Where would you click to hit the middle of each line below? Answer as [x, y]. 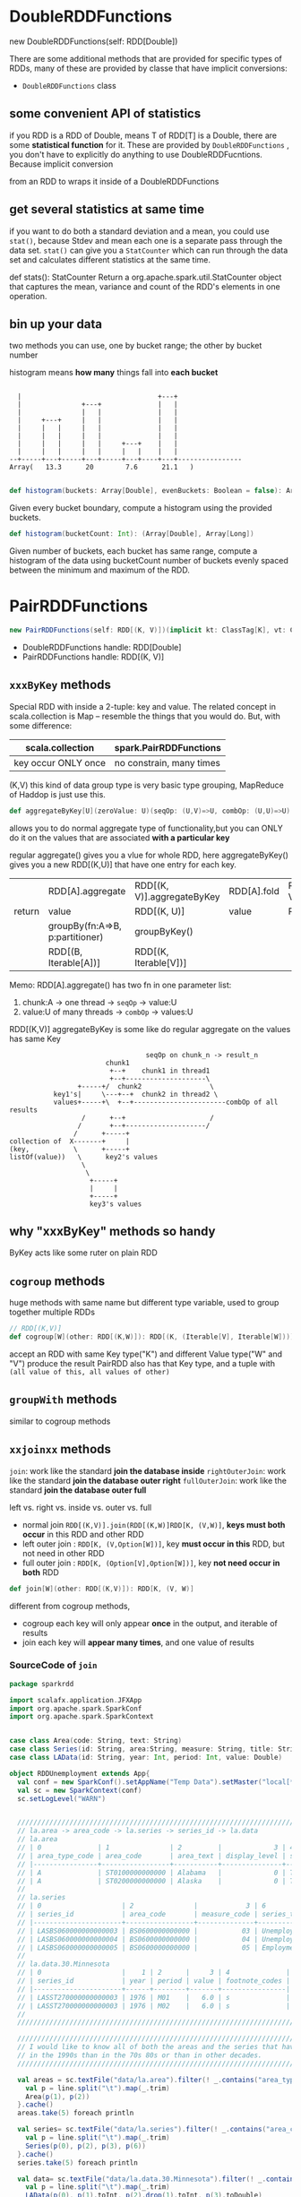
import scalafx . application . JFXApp [76, 1700]
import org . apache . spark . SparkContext [82, 1717]
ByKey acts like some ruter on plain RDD [84, 1253]
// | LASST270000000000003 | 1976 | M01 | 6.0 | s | [154, 1997]
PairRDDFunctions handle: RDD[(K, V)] [93, 657]
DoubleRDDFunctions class [69, 85]
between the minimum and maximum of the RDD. [99, 570]
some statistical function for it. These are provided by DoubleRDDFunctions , [149, 144]
